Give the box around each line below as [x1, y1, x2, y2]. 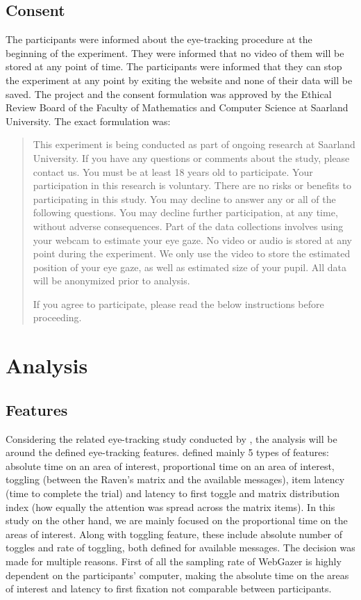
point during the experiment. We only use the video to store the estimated [33, 246, 351, 261]
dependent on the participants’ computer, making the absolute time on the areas [6, 567, 349, 582]
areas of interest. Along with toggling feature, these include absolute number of [6, 526, 343, 541]
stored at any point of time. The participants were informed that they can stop [6, 59, 342, 74]
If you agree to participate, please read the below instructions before [33, 296, 324, 311]
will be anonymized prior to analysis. [33, 273, 190, 288]
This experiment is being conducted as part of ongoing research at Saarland [33, 137, 355, 152]
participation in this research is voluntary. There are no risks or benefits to [33, 178, 351, 193]
